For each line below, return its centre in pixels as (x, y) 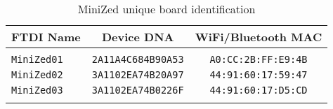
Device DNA (138, 37)
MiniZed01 (37, 59)
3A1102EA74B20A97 (138, 75)
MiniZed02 (37, 75)
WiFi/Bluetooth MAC (259, 37)
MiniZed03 (37, 90)
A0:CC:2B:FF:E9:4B (259, 59)
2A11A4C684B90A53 (138, 59)
